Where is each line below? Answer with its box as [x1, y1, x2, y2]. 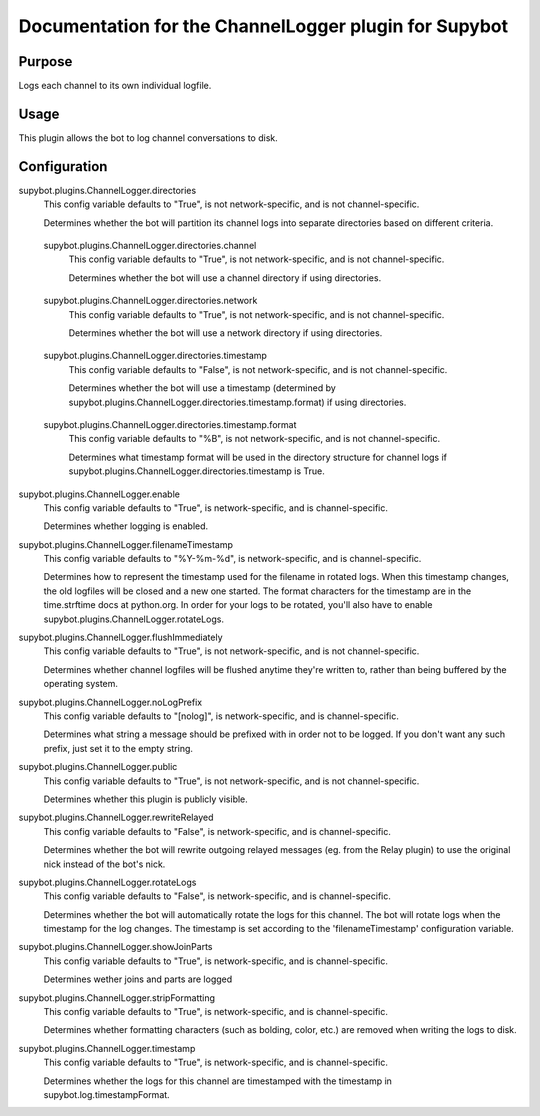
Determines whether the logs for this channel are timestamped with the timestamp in [43, 1075, 392, 1087]
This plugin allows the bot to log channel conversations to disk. [18, 131, 279, 144]
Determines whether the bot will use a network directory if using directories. [68, 327, 383, 339]
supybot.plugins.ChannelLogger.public [18, 761, 178, 773]
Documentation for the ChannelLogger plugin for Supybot [18, 15, 509, 37]
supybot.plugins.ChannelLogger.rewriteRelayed [18, 811, 214, 824]
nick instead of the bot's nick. [43, 858, 166, 870]
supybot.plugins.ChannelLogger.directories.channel [43, 240, 257, 252]
